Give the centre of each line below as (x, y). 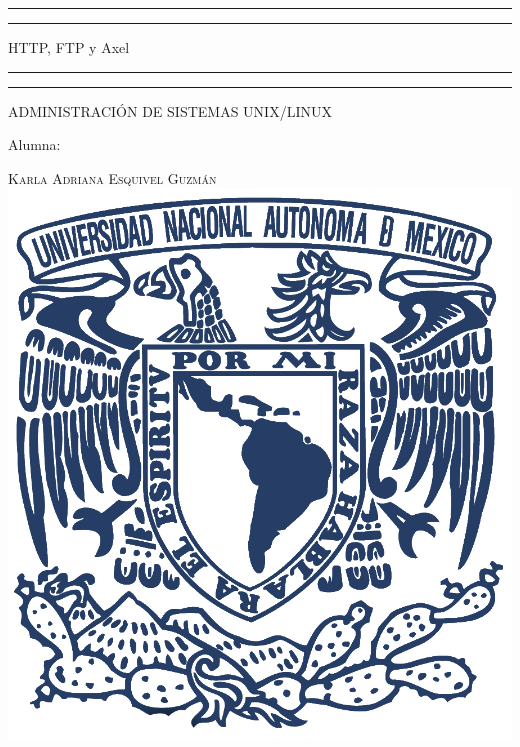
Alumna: (34, 144)
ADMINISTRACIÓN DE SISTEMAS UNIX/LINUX (170, 110)
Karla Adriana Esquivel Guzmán (112, 177)
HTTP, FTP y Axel (69, 47)
